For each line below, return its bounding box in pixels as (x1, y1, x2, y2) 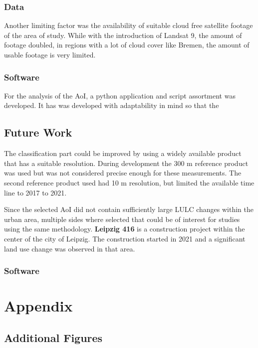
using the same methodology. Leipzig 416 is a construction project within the (4, 223, 245, 234)
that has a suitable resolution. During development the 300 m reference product (4, 157, 249, 168)
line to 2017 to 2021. (4, 187, 67, 197)
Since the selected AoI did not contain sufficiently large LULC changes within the (4, 204, 254, 214)
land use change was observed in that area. (4, 243, 135, 253)
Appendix (4, 295, 73, 316)
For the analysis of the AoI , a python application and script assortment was (4, 90, 236, 100)
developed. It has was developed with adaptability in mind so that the (4, 100, 219, 110)
